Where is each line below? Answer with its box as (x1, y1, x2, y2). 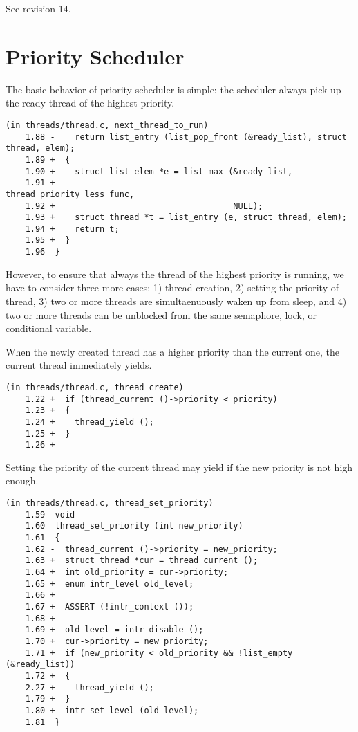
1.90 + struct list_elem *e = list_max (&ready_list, (25, 166, 293, 176)
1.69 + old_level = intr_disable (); (25, 625, 204, 635)
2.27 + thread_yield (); (25, 682, 154, 693)
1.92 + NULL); (25, 201, 263, 211)
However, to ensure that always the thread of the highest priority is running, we (6, 266, 344, 281)
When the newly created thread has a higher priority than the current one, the (6, 344, 339, 358)
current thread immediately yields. (6, 358, 152, 372)
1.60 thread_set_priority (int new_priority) (25, 521, 243, 531)
